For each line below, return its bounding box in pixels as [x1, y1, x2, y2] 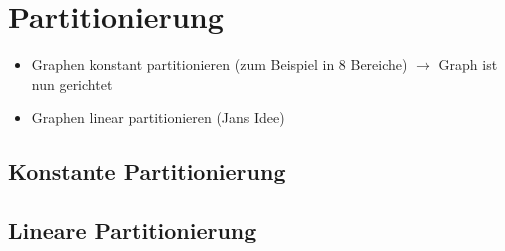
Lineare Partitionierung [8, 215, 257, 246]
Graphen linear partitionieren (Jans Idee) [31, 107, 285, 128]
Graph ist [438, 54, 498, 75]
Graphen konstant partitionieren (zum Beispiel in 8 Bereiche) [31, 54, 408, 75]
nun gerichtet [31, 73, 113, 94]
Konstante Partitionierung [8, 156, 286, 187]
